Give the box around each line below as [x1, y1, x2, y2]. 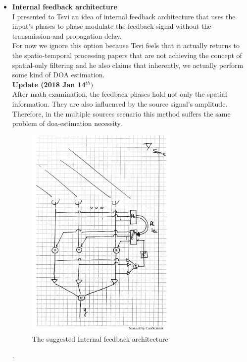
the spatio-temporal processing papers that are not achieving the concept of [12, 50, 242, 60]
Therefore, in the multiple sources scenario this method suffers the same [12, 108, 231, 119]
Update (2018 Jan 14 [12, 79, 86, 89]
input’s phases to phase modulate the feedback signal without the [12, 21, 211, 31]
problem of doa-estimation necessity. [12, 118, 122, 128]
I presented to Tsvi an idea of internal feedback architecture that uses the [12, 11, 236, 21]
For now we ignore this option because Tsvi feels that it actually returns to [12, 40, 240, 51]
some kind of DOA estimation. [12, 69, 105, 80]
